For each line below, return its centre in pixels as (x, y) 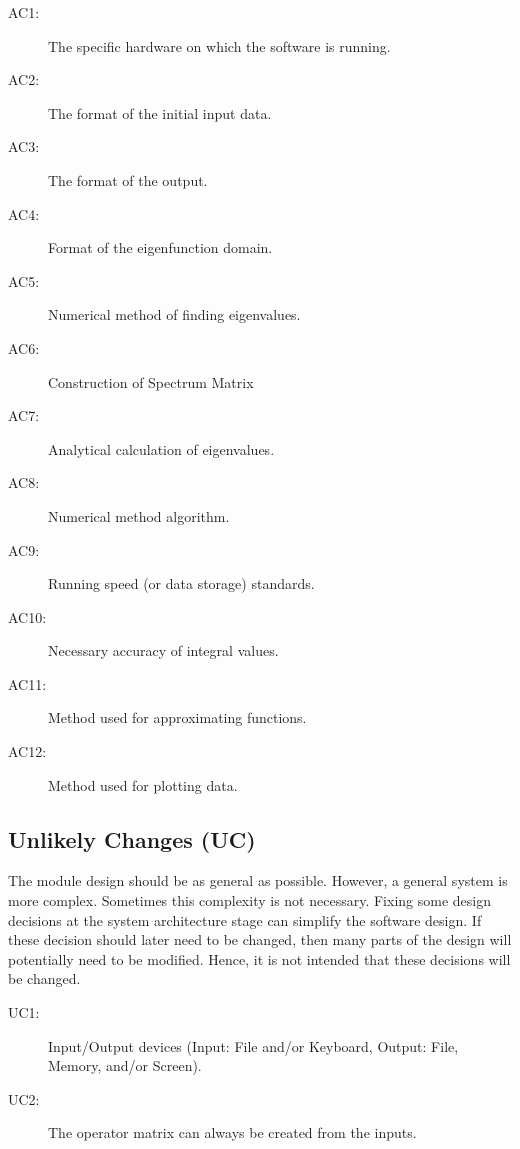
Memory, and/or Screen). (125, 1065)
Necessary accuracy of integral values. (163, 650)
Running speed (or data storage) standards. (181, 583)
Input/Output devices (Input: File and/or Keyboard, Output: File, (253, 1045)
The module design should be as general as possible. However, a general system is (258, 880)
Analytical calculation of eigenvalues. (161, 448)
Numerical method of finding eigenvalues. (174, 314)
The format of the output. (128, 179)
